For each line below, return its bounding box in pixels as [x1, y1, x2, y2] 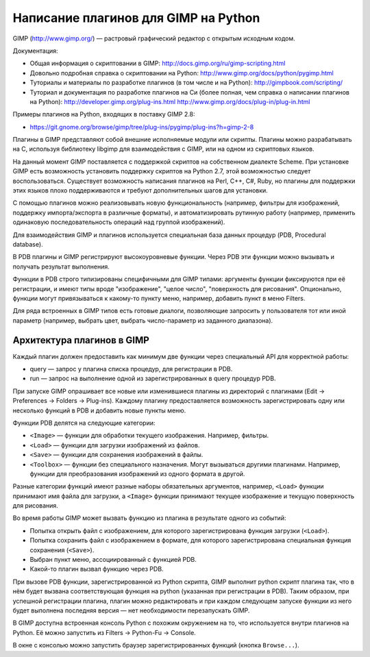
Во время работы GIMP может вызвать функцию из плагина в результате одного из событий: [12, 514, 286, 522]
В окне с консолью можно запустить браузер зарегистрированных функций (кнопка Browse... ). [12, 641, 299, 649]
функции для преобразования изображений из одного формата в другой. [29, 469, 245, 478]
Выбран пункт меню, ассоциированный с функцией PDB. [29, 556, 197, 564]
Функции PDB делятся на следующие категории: [12, 419, 156, 427]
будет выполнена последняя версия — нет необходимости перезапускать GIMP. [12, 606, 250, 615]
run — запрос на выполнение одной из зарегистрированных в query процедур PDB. [29, 374, 276, 383]
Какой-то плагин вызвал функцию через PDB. [29, 565, 164, 573]
